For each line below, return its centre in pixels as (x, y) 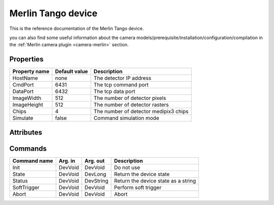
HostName (25, 78)
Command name (33, 161)
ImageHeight (28, 105)
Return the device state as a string (155, 181)
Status (20, 181)
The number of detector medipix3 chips (141, 112)
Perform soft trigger (138, 187)
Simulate (23, 118)
